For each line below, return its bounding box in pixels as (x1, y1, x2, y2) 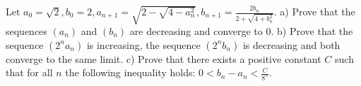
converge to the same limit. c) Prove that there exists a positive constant (6, 51, 321, 66)
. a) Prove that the (273, 4, 355, 18)
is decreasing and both (242, 37, 341, 52)
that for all (6, 65, 53, 80)
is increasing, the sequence (86, 37, 201, 52)
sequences (6, 23, 47, 38)
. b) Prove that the (271, 23, 353, 38)
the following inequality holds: (65, 65, 196, 80)
